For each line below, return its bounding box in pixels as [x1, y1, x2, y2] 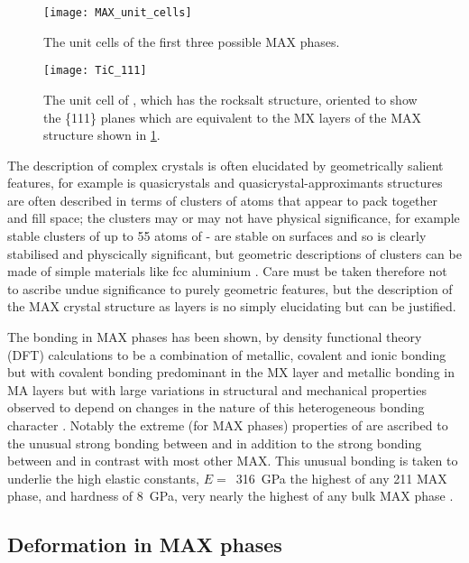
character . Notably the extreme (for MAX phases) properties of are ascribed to [7, 416, 448, 434]
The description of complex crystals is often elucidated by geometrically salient [7, 155, 444, 174]
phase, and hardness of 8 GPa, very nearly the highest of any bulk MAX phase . [7, 486, 454, 505]
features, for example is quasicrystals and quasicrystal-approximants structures [7, 173, 443, 192]
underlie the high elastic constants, [7, 468, 199, 487]
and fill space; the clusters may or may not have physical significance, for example [7, 208, 460, 227]
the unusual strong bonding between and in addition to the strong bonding [7, 433, 422, 452]
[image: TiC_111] [43, 64, 147, 78]
